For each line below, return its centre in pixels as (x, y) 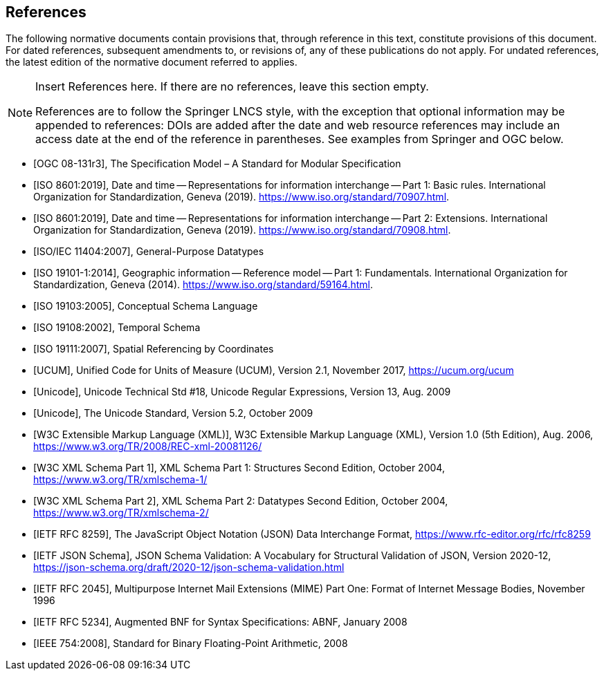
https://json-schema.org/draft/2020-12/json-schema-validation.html (189, 567)
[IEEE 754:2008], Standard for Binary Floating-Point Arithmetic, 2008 (191, 644)
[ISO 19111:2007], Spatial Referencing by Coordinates (154, 349)
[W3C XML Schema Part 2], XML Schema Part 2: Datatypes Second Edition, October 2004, (241, 501)
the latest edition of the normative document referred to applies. (152, 62)
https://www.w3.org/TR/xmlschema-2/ (121, 513)
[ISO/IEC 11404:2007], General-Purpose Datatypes (149, 252)
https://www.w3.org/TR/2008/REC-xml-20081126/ (148, 447)
